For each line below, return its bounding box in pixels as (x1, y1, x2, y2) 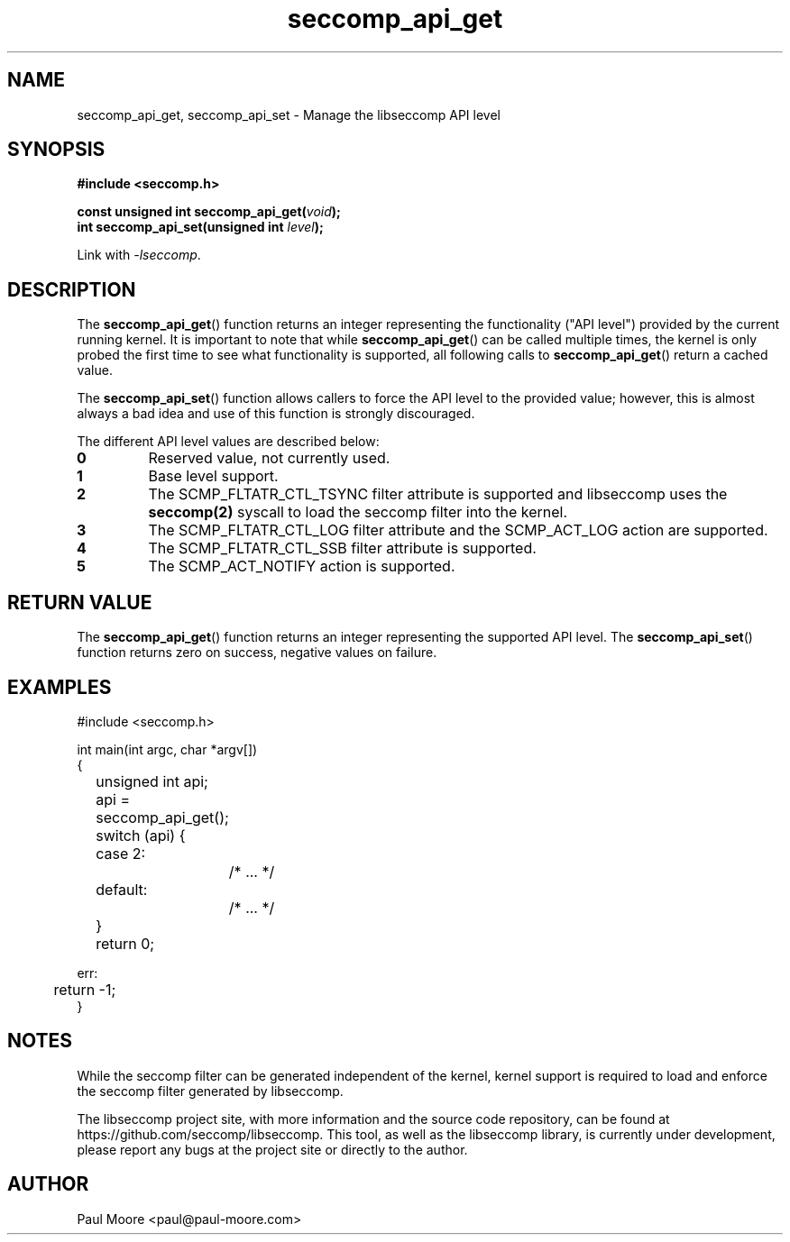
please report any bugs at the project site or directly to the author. (77, 1141, 468, 1157)
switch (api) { (96, 826, 186, 845)
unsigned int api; (96, 772, 208, 790)
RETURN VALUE (7, 590, 152, 614)
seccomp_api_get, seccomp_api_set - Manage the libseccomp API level (77, 106, 501, 123)
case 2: (96, 844, 146, 863)
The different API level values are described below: (77, 434, 380, 450)
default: (96, 880, 148, 899)
